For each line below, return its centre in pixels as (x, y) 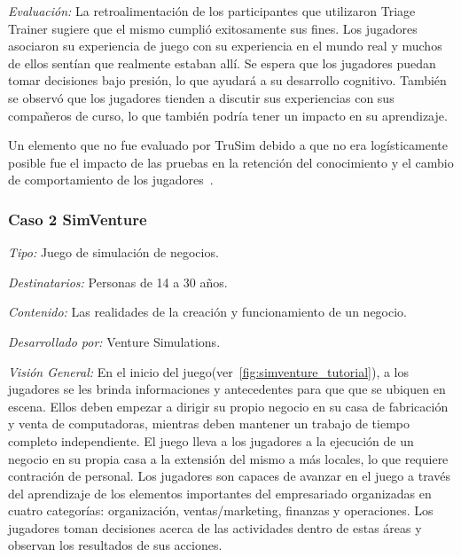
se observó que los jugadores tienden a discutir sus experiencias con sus (201, 97)
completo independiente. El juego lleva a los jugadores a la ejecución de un (211, 440)
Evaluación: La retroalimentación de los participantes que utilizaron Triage (212, 11)
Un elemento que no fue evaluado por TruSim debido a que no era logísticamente (228, 145)
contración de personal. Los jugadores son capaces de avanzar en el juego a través (229, 476)
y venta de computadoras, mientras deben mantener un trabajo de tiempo (209, 424)
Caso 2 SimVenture (78, 219)
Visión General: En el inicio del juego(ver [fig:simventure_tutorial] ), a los (209, 371)
